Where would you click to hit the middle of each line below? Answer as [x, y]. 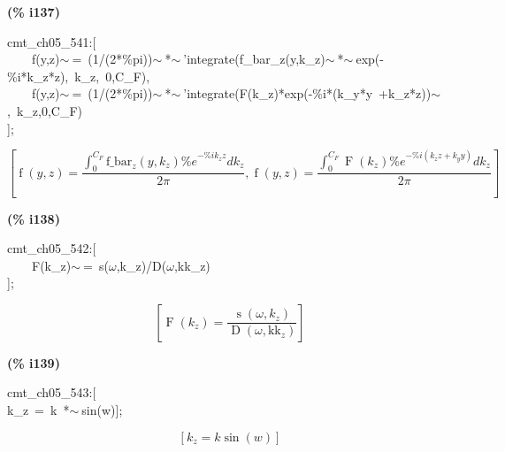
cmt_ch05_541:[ [52, 41]
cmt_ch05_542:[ [52, 248]
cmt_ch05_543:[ [52, 392]
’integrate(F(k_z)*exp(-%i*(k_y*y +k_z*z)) [307, 93]
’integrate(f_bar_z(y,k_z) [254, 59]
